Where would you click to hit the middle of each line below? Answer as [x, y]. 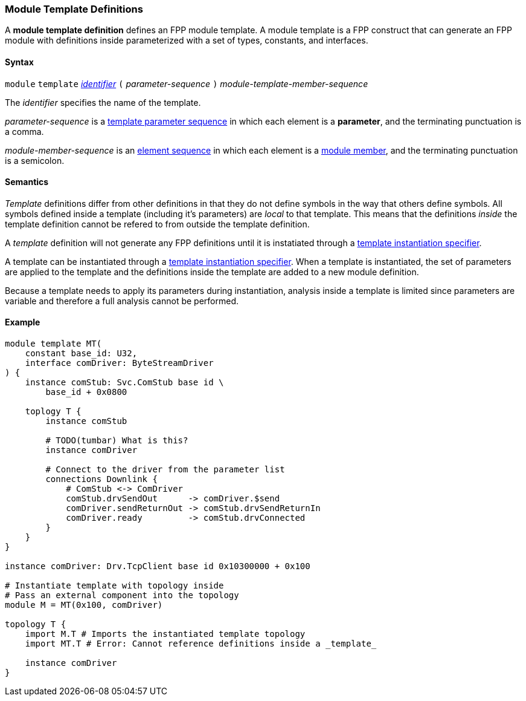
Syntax [19, 62]
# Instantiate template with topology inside [114, 586]
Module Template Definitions [74, 9]
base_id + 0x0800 [86, 392]
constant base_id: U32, [81, 354]
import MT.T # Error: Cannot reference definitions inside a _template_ [201, 644]
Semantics [27, 182]
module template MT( [53, 344]
